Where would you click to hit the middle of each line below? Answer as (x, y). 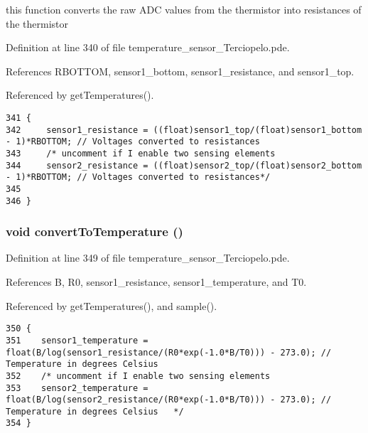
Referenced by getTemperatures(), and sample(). (112, 305)
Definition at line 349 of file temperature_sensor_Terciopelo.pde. (148, 258)
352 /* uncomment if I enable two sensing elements (138, 376)
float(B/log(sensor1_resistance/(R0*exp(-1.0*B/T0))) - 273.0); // (169, 352)
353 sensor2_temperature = (77, 388)
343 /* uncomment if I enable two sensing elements (141, 153)
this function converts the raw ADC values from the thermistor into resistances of (184, 9)
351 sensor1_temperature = (77, 340)
